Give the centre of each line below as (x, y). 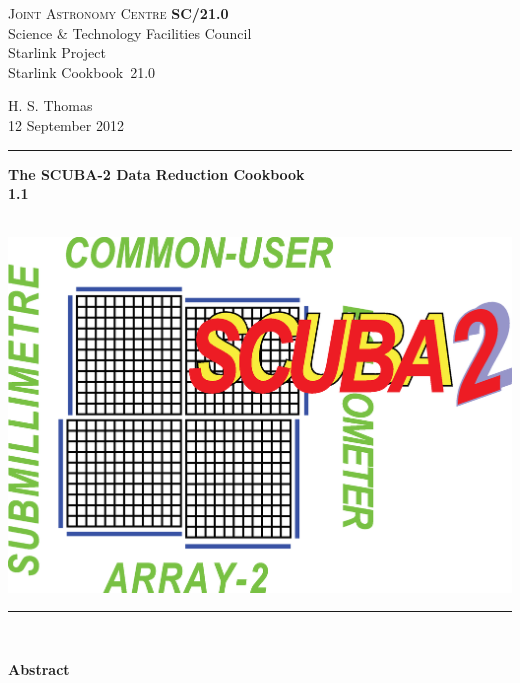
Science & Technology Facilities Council (130, 32)
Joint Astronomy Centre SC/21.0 (118, 13)
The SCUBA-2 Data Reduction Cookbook (156, 173)
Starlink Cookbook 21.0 (82, 71)
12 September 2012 (66, 124)
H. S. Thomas (50, 105)
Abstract (39, 668)
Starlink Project (57, 52)
